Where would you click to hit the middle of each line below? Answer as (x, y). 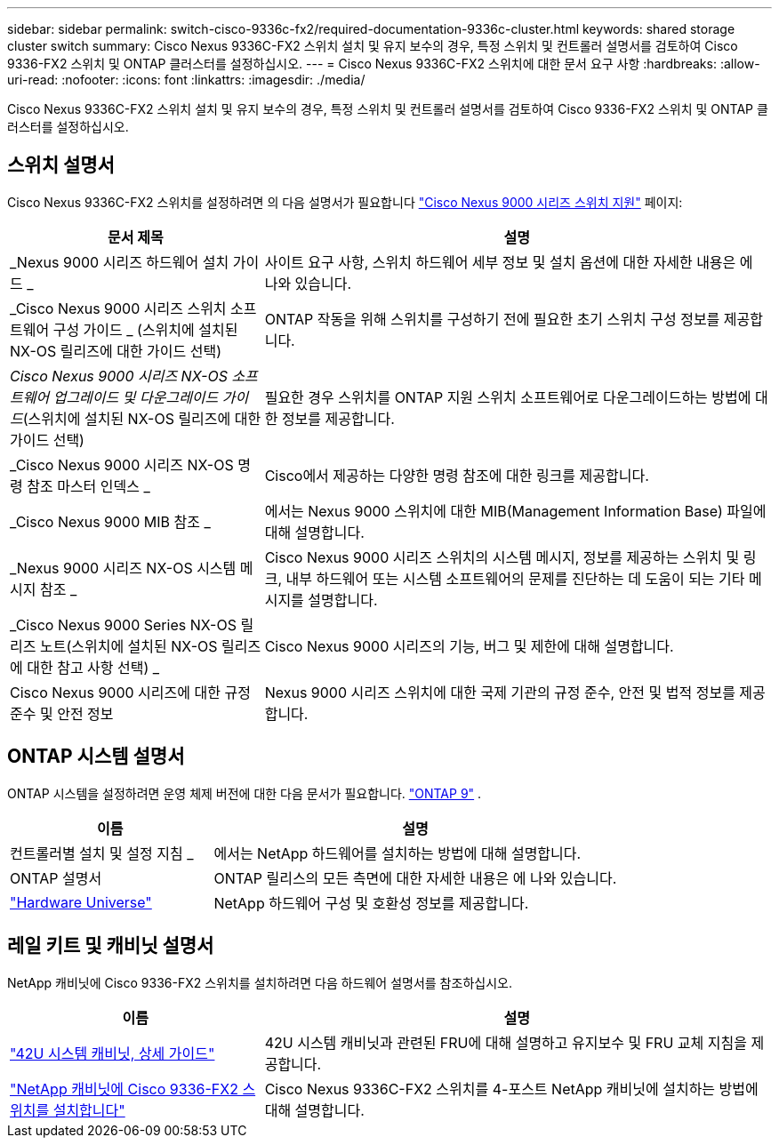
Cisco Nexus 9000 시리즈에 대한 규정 (130, 692)
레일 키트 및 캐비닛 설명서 (111, 946)
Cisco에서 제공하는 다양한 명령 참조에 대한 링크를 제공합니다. (457, 475)
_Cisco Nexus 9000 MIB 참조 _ (110, 521)
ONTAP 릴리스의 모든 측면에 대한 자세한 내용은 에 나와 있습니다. (415, 878)
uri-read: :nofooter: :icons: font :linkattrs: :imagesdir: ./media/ (186, 80)
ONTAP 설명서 (56, 878)
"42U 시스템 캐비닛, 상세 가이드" (112, 1053)
